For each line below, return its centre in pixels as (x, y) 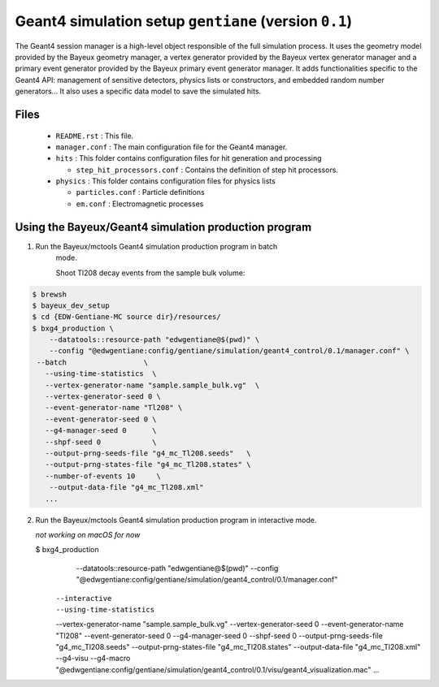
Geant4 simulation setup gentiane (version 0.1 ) (184, 21)
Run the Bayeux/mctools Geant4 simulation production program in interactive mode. (176, 520)
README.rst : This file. (95, 136)
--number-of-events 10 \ (103, 476)
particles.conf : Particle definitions (140, 192)
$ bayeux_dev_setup (71, 305)
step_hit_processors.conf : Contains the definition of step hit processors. (207, 170)
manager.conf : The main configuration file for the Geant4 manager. (172, 147)
